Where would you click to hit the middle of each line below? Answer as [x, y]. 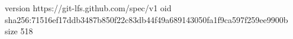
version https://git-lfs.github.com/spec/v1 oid [88, 8]
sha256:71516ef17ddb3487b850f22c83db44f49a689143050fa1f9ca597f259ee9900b [146, 19]
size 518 [19, 31]
